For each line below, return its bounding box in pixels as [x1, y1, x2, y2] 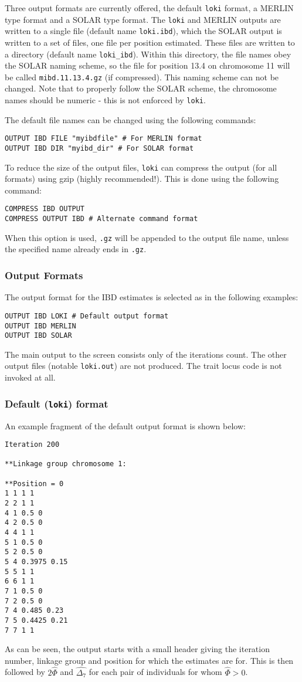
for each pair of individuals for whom [89, 666, 222, 678]
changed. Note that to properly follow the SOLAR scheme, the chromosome [5, 82, 277, 94]
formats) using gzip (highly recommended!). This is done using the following [5, 172, 279, 185]
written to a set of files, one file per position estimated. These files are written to [5, 36, 295, 48]
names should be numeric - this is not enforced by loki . [5, 94, 206, 106]
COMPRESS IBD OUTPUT [5, 205, 85, 213]
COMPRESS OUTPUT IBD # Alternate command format [5, 215, 198, 223]
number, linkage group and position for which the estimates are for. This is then [5, 654, 294, 666]
